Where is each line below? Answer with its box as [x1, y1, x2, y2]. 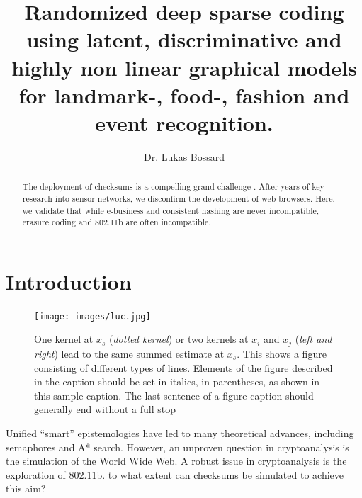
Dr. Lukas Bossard [143, 149, 225, 164]
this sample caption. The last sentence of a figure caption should [34, 387, 314, 402]
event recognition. [95, 108, 273, 137]
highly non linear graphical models [11, 52, 357, 81]
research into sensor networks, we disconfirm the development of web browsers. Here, [22, 192, 335, 204]
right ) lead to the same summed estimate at [34, 346, 225, 361]
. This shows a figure [237, 346, 327, 361]
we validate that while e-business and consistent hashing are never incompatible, [22, 204, 319, 216]
